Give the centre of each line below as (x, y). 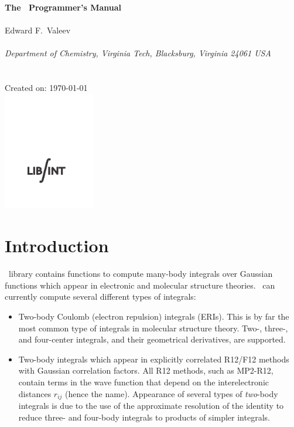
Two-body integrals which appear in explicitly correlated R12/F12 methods (154, 359)
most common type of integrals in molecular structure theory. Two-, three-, (153, 328)
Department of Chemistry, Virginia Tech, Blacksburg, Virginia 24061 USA (138, 53)
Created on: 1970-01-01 (46, 88)
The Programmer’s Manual (63, 7)
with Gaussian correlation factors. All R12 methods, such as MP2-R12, (146, 370)
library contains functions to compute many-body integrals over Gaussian (141, 274)
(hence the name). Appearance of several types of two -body (172, 393)
